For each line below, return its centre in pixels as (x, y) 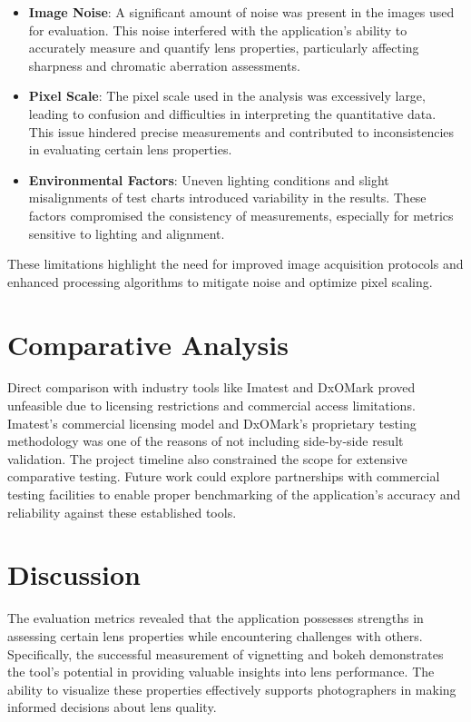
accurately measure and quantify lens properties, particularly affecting (224, 48)
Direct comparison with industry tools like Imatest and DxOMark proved (211, 387)
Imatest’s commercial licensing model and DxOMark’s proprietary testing (212, 423)
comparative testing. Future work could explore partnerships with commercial (224, 476)
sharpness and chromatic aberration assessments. (164, 65)
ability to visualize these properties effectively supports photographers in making (232, 689)
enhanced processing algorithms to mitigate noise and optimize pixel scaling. (220, 281)
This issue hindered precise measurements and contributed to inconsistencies (241, 131)
